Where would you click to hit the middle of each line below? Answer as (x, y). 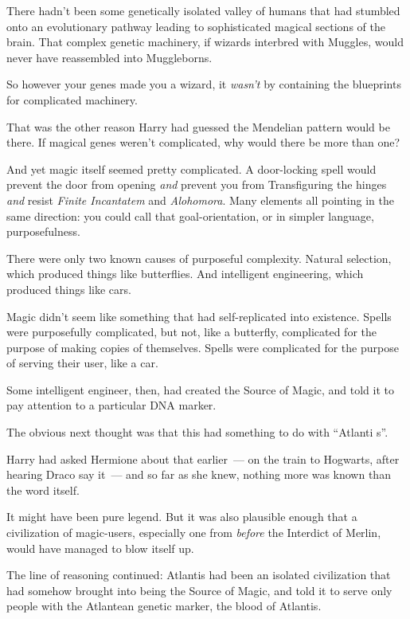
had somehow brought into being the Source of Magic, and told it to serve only (199, 590)
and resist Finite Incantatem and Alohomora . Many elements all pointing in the (200, 200)
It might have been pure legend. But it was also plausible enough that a (182, 517)
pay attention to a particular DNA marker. (111, 405)
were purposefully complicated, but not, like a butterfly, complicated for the (191, 332)
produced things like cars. (69, 289)
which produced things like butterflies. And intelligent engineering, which (185, 274)
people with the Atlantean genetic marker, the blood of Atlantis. (164, 606)
